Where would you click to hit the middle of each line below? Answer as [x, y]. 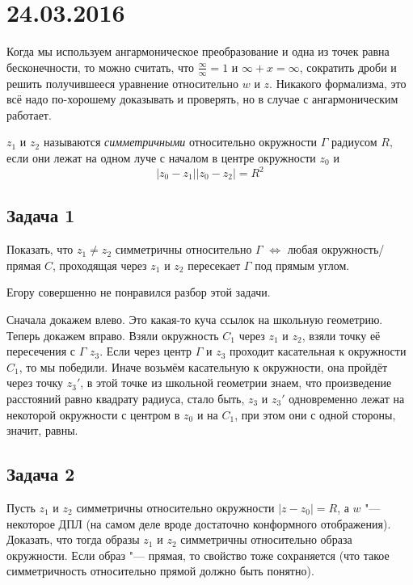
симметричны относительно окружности [175, 507]
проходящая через [103, 265]
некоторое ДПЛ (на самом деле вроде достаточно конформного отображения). [199, 523]
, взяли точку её [341, 335]
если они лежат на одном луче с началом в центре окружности [161, 157]
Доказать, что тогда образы [73, 539]
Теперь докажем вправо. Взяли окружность [113, 335]
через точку [35, 383]
